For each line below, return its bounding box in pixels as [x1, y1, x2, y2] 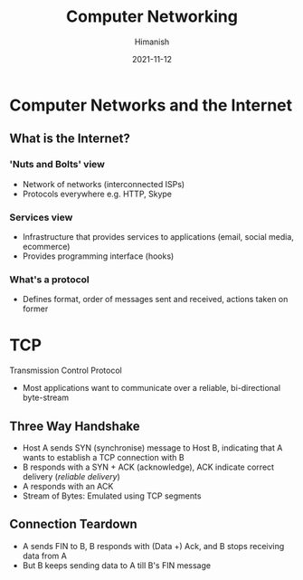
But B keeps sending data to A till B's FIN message [22, 559, 211, 571]
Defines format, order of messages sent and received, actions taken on [22, 294, 289, 305]
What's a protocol [9, 273, 90, 286]
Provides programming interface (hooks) [22, 251, 175, 261]
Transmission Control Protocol [9, 365, 122, 376]
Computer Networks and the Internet [9, 95, 292, 115]
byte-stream [22, 392, 70, 404]
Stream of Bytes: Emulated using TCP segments [22, 490, 202, 501]
